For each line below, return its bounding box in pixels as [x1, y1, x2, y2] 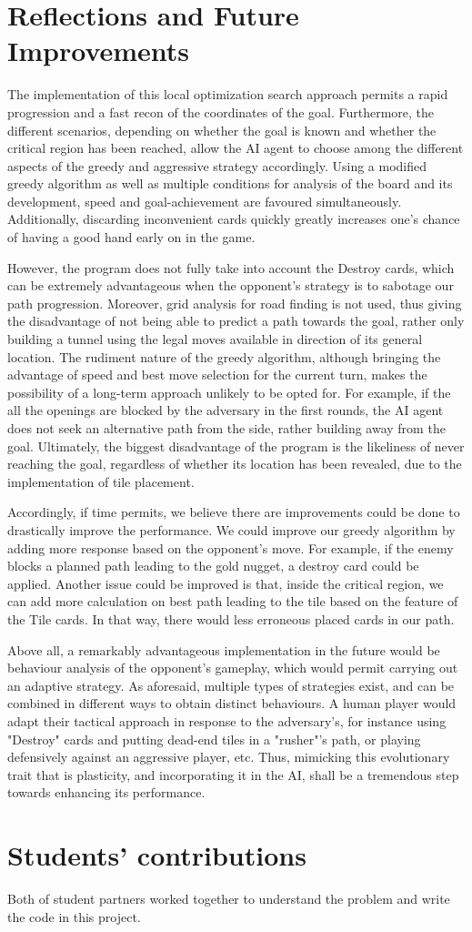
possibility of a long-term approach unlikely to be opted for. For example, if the [7, 382, 451, 401]
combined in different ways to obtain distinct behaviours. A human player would [7, 694, 457, 713]
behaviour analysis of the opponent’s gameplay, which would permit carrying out [7, 658, 458, 677]
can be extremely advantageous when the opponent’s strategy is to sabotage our [7, 276, 454, 295]
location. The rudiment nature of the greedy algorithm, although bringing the [7, 347, 441, 366]
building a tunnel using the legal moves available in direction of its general [7, 329, 423, 349]
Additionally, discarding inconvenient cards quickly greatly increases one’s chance [7, 209, 460, 228]
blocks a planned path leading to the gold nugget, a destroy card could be [7, 556, 419, 575]
